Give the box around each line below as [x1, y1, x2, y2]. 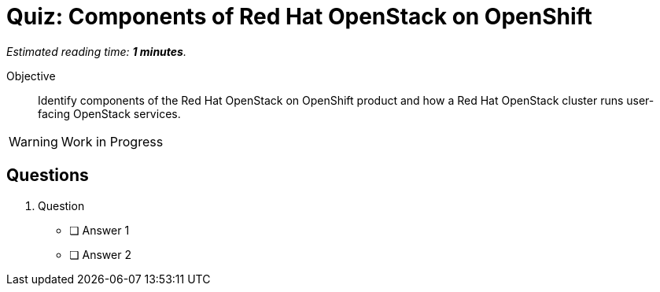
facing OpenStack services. [38, 106, 181, 120]
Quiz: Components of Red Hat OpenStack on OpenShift [6, 3, 592, 30]
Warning [9, 133, 58, 150]
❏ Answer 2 [69, 247, 131, 261]
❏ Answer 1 [69, 223, 130, 237]
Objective [6, 68, 56, 83]
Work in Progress [61, 133, 164, 150]
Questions [6, 165, 89, 186]
